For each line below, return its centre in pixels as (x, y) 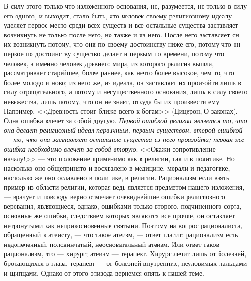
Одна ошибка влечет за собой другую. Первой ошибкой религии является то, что (125, 120)
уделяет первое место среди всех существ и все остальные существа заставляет (121, 25)
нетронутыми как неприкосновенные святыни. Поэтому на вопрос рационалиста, (123, 225)
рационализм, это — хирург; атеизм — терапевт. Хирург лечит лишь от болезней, (125, 254)
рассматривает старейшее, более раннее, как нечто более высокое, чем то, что (119, 73)
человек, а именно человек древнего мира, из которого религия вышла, (109, 63)
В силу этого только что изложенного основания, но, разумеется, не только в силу (125, 6)
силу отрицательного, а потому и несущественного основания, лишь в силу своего (126, 92)
